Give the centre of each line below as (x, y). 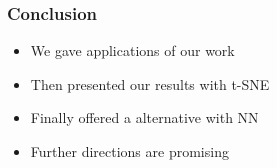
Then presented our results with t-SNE (150, 83)
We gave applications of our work (132, 50)
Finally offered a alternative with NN (144, 117)
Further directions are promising (129, 151)
